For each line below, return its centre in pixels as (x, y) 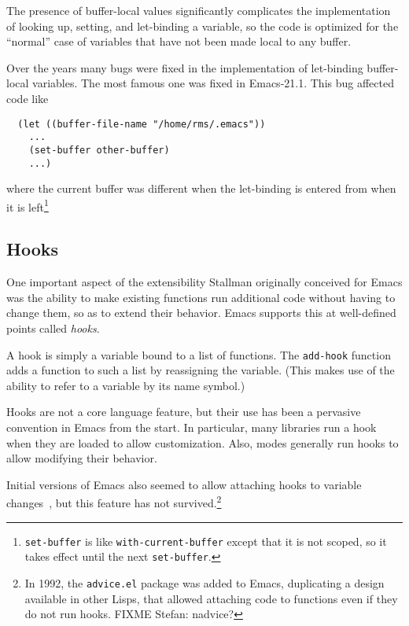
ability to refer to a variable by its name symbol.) (126, 385)
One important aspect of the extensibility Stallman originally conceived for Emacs (204, 282)
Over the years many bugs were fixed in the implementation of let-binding (185, 67)
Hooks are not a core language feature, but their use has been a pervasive (184, 412)
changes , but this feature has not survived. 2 (114, 502)
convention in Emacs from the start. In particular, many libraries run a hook (192, 427)
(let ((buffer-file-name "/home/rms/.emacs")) (142, 124)
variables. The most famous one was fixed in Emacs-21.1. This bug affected (213, 83)
